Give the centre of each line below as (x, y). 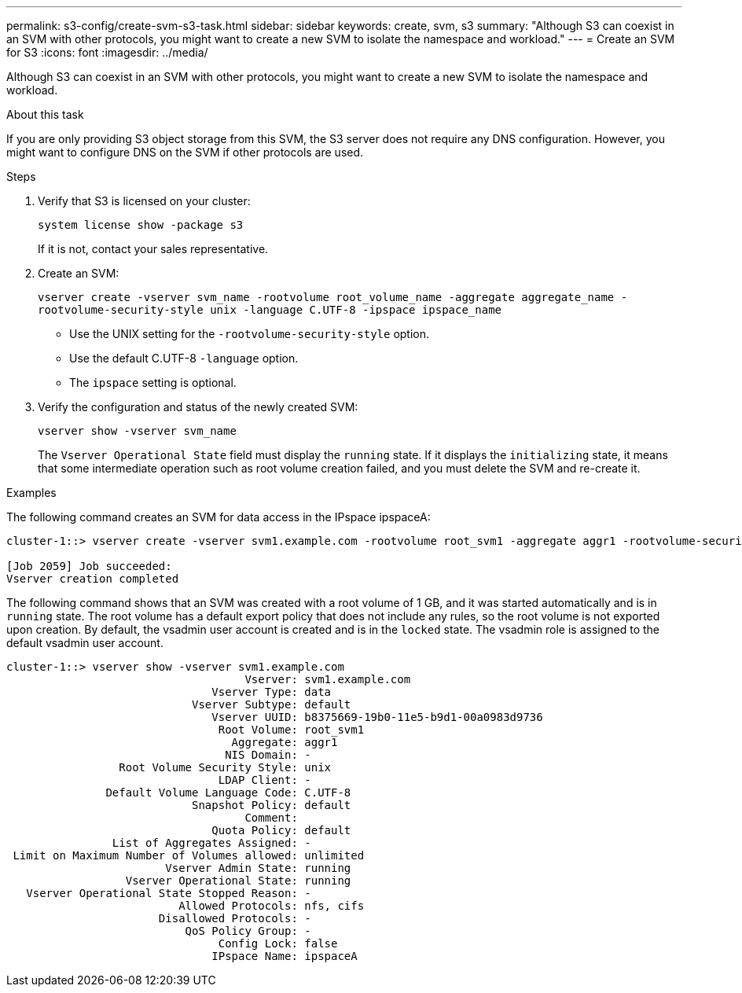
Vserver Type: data (272, 692)
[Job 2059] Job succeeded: (89, 566)
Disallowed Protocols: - (235, 918)
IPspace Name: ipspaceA (285, 956)
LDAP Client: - (264, 780)
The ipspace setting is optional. (153, 382)
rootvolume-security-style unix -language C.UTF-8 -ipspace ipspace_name (270, 310)
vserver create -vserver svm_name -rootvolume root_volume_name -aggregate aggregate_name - (333, 297)
